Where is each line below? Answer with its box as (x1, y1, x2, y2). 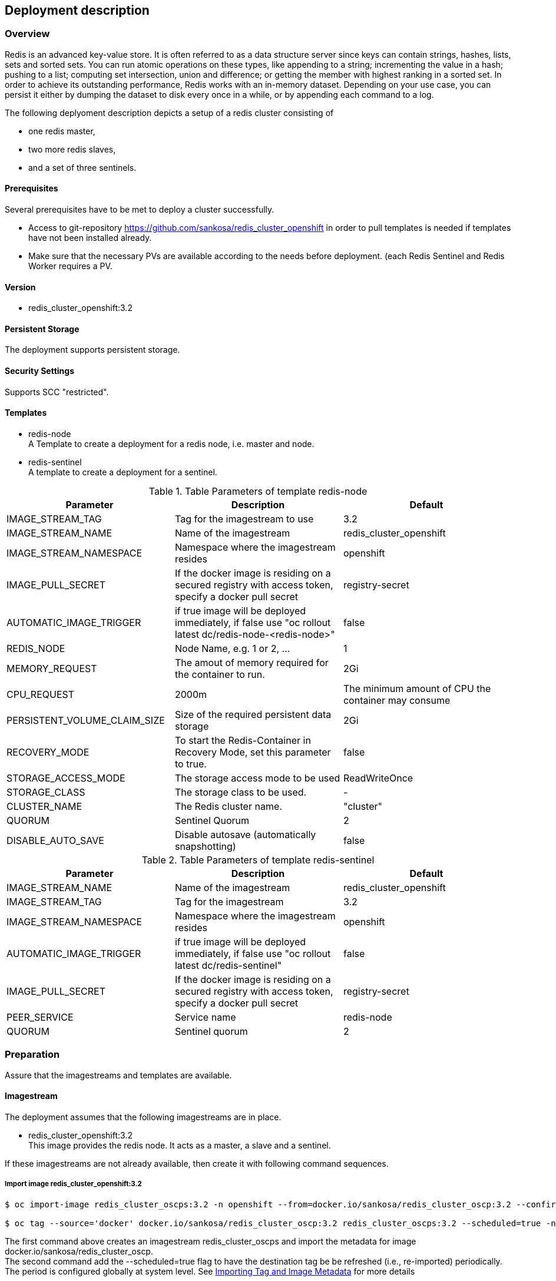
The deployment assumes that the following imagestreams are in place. (5, 1111, 282, 1122)
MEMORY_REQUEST (6, 662, 97, 674)
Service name (174, 1011, 236, 1023)
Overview (5, 28, 50, 40)
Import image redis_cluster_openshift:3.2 (5, 1180, 142, 1189)
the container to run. (174, 668, 265, 680)
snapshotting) (174, 840, 236, 852)
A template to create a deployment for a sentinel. (28, 466, 217, 477)
